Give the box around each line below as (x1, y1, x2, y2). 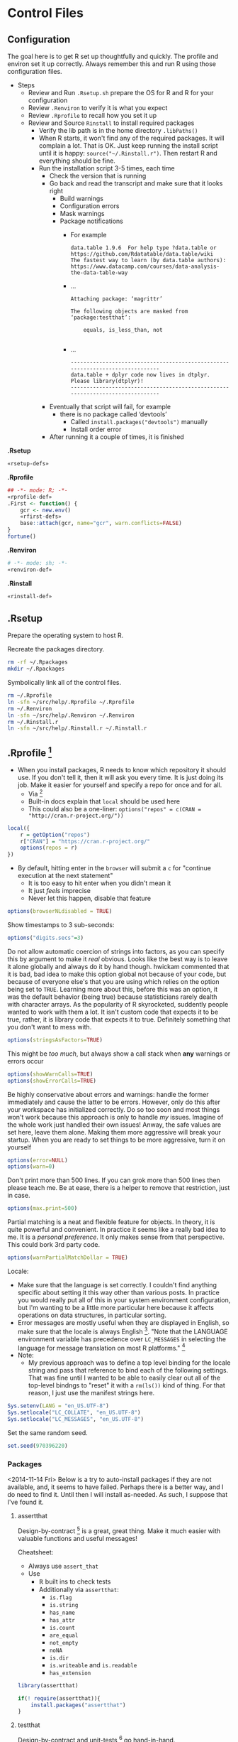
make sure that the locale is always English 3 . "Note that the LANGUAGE (17, 1326, 228, 1336)
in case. (7, 1191, 30, 1200)
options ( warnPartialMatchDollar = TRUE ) (7, 1254, 129, 1262)
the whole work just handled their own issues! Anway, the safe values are (7, 1120, 222, 1129)
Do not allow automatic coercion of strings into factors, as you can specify (7, 947, 225, 956)
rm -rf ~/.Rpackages (7, 659, 69, 666)
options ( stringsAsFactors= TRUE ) (7, 1036, 103, 1044)
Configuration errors (59, 202, 120, 210)
